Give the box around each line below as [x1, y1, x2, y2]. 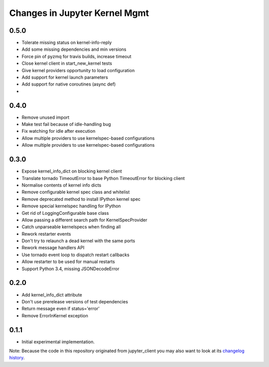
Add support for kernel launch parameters [21, 75, 108, 81]
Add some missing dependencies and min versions [21, 46, 127, 52]
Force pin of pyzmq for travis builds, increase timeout [21, 53, 132, 59]
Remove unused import [21, 114, 70, 120]
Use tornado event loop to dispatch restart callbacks [21, 252, 130, 258]
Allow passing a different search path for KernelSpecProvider [21, 217, 147, 223]
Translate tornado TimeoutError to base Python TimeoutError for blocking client [21, 175, 185, 181]
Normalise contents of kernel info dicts [21, 182, 102, 188]
